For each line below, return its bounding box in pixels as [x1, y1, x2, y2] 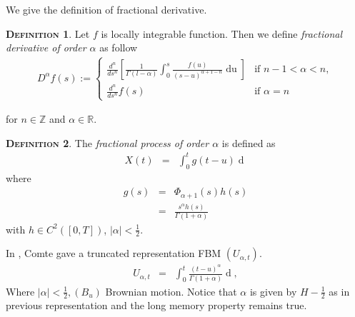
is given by [249, 283, 297, 298]
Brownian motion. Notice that [105, 283, 237, 298]
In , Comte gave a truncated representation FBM [6, 246, 221, 261]
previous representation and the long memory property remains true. [6, 298, 307, 313]
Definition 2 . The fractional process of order [6, 135, 209, 150]
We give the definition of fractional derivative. [6, 2, 207, 16]
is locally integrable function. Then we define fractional [101, 26, 343, 41]
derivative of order [6, 40, 86, 55]
